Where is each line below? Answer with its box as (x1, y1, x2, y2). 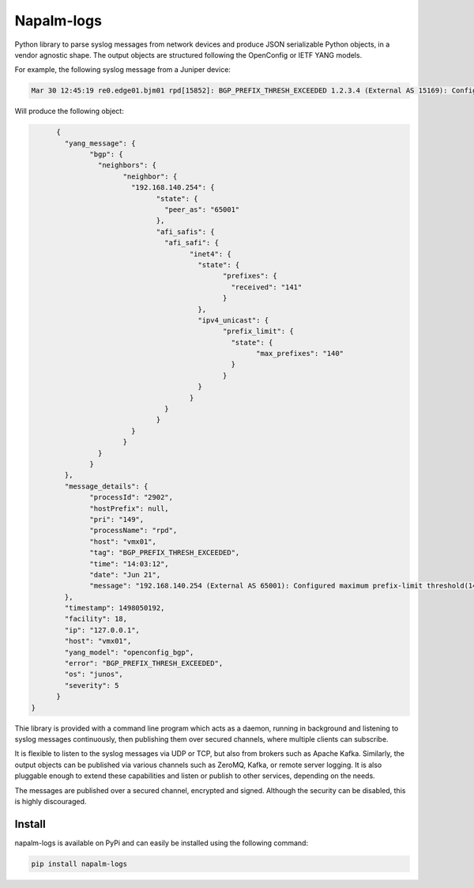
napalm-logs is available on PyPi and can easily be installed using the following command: (14, 838, 308, 848)
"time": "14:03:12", (89, 559, 169, 569)
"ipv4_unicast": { (197, 316, 269, 324)
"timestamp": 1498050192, (64, 603, 165, 613)
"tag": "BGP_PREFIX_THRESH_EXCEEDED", (89, 548, 240, 557)
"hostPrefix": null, (89, 504, 169, 513)
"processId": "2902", (89, 493, 174, 502)
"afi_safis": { (156, 227, 215, 236)
